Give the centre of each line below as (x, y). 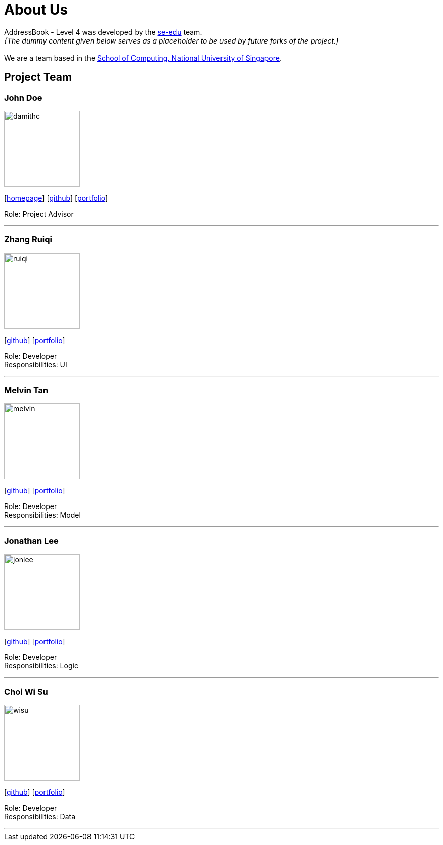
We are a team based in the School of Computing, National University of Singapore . (143, 58)
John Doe (23, 97)
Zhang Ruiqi (28, 240)
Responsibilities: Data (40, 816)
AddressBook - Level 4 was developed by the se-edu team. (103, 32)
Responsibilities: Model (42, 515)
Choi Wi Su (26, 691)
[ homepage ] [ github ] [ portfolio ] (56, 198)
